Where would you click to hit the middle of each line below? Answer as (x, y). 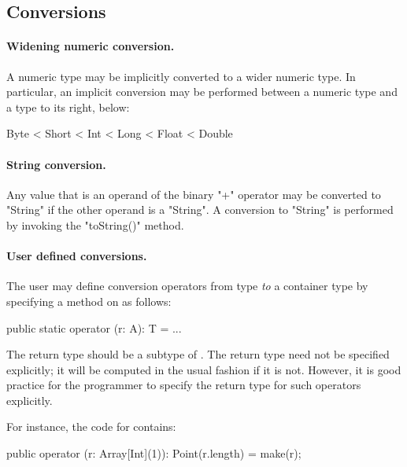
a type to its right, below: (68, 107)
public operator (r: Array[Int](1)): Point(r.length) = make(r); (154, 453)
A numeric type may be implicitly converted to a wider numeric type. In (181, 76)
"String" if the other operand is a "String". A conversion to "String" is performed (200, 210)
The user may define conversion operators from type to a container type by (187, 286)
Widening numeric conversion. (91, 46)
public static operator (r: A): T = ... (94, 327)
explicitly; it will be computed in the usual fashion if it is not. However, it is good (204, 369)
